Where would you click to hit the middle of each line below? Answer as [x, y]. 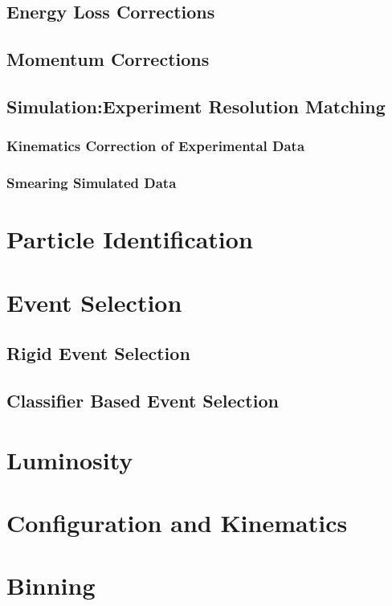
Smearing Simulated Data [92, 183]
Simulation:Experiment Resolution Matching [196, 106]
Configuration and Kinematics [177, 522]
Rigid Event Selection [98, 353]
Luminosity [70, 459]
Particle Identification [130, 239]
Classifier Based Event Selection [143, 400]
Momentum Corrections [108, 59]
